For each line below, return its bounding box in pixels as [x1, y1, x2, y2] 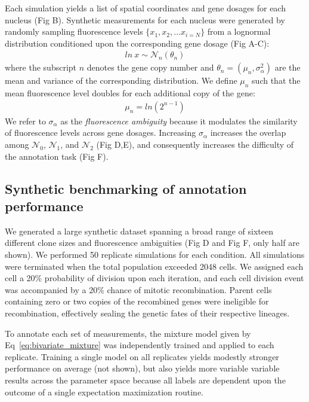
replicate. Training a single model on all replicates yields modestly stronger [5, 350, 279, 363]
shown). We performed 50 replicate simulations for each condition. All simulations [5, 248, 305, 260]
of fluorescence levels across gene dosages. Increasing [5, 126, 196, 139]
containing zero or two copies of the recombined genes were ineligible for [5, 295, 269, 307]
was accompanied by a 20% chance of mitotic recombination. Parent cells [5, 283, 272, 296]
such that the [252, 74, 301, 87]
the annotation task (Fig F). [5, 150, 109, 162]
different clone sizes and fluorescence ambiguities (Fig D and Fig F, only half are [5, 236, 299, 249]
